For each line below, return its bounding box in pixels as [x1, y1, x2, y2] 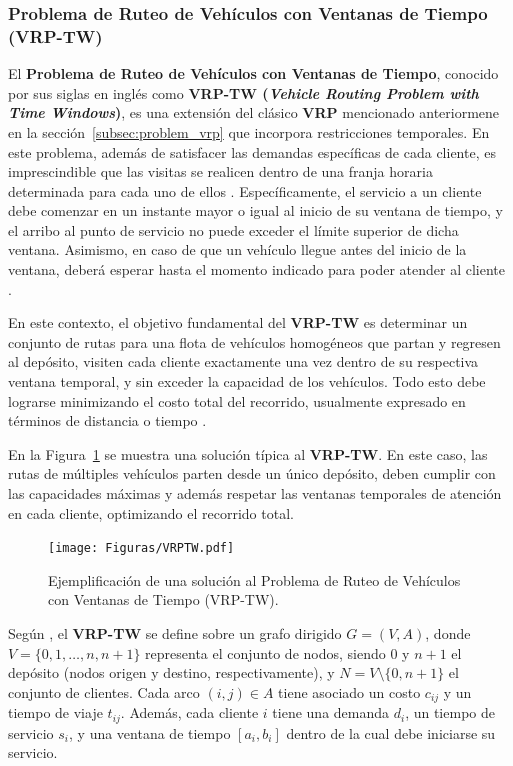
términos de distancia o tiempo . [8, 410, 207, 431]
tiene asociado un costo [278, 681, 421, 702]
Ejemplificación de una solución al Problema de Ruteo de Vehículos [48, 569, 461, 590]
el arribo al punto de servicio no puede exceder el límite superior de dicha [8, 219, 459, 240]
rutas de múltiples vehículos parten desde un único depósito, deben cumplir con [8, 463, 496, 484]
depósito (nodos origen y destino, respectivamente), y [8, 662, 335, 683]
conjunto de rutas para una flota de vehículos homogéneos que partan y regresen [8, 331, 501, 352]
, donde [425, 623, 471, 644]
